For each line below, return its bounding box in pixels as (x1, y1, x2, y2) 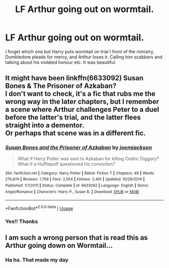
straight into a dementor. (5, 121, 84, 129)
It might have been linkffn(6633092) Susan (5, 74, 144, 83)
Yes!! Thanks (5, 218, 38, 225)
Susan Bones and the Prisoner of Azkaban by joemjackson (5, 144, 152, 151)
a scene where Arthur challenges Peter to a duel (5, 105, 159, 114)
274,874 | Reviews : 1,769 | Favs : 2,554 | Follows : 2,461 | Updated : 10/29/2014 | (5, 177, 145, 182)
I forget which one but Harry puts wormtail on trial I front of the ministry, (5, 48, 154, 54)
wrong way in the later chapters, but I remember (5, 97, 159, 106)
